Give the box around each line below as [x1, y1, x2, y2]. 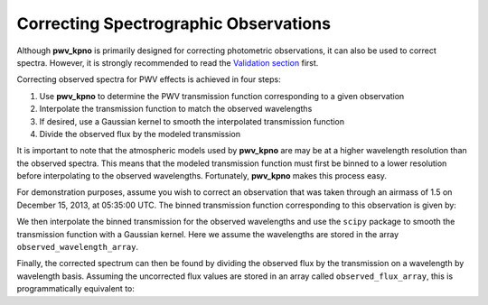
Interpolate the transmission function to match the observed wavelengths [39, 104, 313, 115]
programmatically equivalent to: [16, 283, 136, 294]
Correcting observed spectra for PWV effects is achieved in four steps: [16, 74, 281, 85]
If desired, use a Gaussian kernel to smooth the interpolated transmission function [39, 116, 345, 126]
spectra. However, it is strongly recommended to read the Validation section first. [16, 57, 319, 68]
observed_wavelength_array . [16, 242, 139, 253]
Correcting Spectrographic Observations [16, 14, 332, 33]
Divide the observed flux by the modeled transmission [39, 128, 241, 139]
